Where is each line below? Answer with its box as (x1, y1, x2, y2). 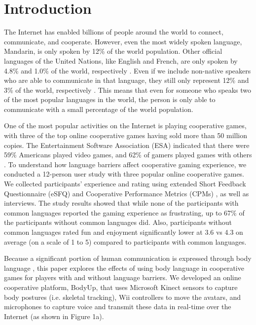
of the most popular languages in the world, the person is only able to (4, 94, 216, 105)
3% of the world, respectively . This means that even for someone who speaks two (4, 84, 252, 95)
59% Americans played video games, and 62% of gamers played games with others (4, 149, 252, 160)
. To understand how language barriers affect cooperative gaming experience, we (4, 159, 247, 169)
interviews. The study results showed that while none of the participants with (4, 198, 239, 208)
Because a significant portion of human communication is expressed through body (4, 253, 252, 263)
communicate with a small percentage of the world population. (4, 104, 193, 114)
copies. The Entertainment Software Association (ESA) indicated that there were (4, 140, 250, 150)
